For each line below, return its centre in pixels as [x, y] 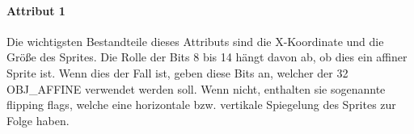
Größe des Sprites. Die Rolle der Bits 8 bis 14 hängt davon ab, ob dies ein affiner [207, 57]
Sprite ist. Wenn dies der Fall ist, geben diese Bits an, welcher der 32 [177, 72]
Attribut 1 [36, 10]
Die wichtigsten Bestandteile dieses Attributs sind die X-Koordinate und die [195, 41]
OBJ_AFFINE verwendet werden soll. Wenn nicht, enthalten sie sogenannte [196, 88]
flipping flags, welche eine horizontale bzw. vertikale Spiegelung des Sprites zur [201, 105]
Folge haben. [38, 120]
